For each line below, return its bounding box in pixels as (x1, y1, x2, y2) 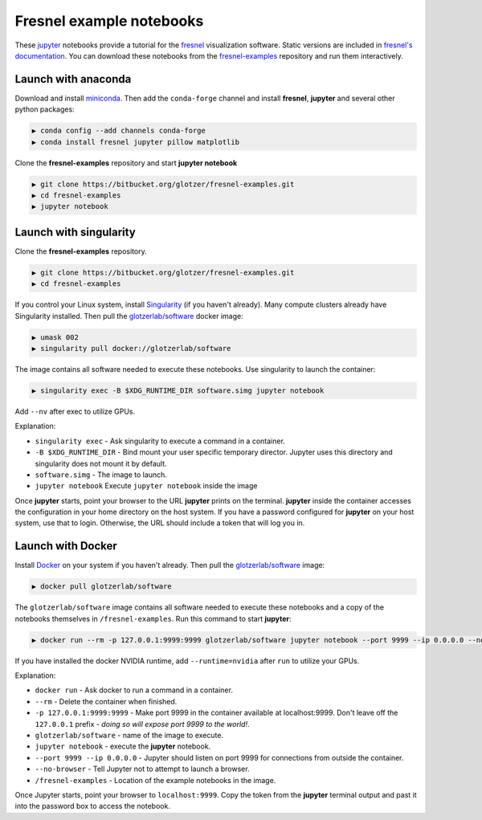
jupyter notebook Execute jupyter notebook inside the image (35, 481, 258, 491)
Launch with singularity (14, 225, 136, 239)
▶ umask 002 (31, 332, 80, 341)
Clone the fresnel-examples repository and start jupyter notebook (14, 157, 238, 168)
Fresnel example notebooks (14, 12, 204, 30)
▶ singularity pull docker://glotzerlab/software (31, 344, 231, 353)
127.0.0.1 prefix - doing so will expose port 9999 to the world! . (35, 719, 250, 728)
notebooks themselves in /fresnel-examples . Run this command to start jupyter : (14, 614, 292, 623)
